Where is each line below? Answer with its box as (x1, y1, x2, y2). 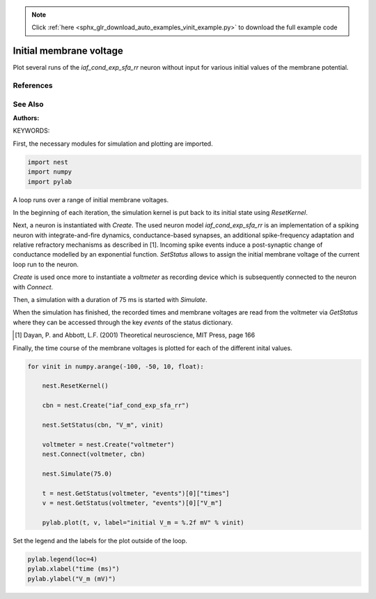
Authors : (13, 114, 40, 122)
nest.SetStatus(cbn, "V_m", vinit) (42, 420, 164, 429)
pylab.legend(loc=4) (27, 555, 97, 563)
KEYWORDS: (13, 126, 50, 135)
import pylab (27, 178, 72, 185)
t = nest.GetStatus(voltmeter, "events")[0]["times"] (42, 489, 230, 497)
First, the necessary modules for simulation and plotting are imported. (13, 139, 213, 148)
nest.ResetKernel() (42, 382, 109, 390)
